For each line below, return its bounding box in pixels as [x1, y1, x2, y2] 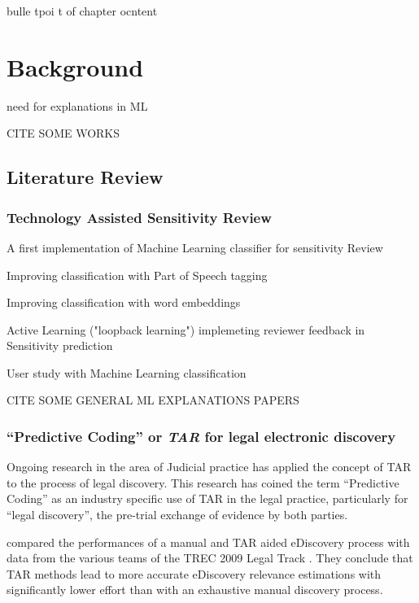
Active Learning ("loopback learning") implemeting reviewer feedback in [7, 321, 365, 338]
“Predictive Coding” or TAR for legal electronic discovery [7, 426, 396, 446]
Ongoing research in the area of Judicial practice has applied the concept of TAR [7, 458, 412, 475]
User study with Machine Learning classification [7, 364, 247, 381]
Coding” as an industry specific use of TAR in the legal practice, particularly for [7, 490, 408, 507]
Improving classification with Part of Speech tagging [7, 266, 268, 283]
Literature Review [7, 164, 164, 190]
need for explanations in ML [7, 97, 148, 114]
